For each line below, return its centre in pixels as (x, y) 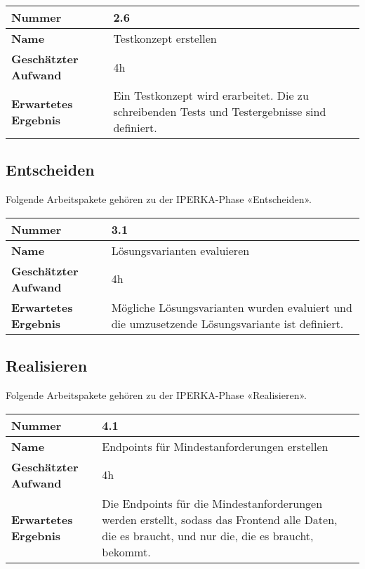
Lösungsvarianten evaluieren (180, 250)
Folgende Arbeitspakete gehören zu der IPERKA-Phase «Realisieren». (156, 395)
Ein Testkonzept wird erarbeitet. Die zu (211, 95)
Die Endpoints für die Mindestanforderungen (212, 503)
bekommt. (126, 551)
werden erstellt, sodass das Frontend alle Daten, (220, 519)
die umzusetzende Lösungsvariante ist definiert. (227, 323)
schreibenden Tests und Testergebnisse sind (220, 111)
